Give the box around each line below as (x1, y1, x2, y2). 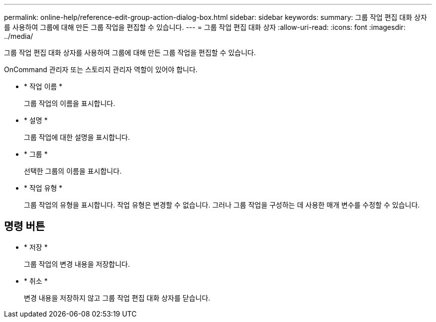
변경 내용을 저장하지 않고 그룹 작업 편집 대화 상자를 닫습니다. (24, 293, 211, 302)
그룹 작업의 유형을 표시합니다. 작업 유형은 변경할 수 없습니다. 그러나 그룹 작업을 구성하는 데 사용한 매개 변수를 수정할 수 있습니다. (24, 201, 420, 209)
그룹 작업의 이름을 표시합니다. (24, 99, 115, 107)
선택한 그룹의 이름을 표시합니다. (24, 167, 122, 175)
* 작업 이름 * (24, 82, 63, 91)
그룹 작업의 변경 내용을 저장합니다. (24, 259, 130, 268)
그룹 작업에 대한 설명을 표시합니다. (24, 133, 130, 141)
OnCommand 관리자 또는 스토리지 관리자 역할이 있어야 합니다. (4, 65, 198, 74)
